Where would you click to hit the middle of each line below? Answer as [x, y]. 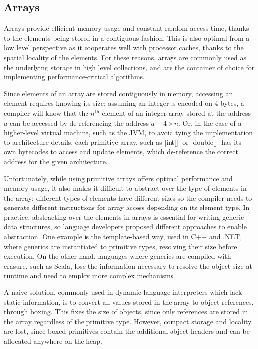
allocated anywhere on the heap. [53, 341]
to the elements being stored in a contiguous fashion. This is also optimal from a [127, 37]
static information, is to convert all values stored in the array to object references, [129, 302]
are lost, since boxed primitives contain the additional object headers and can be [127, 331]
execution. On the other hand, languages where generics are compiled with [118, 256]
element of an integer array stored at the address [176, 112]
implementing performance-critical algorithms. [74, 77]
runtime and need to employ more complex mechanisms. [90, 275]
